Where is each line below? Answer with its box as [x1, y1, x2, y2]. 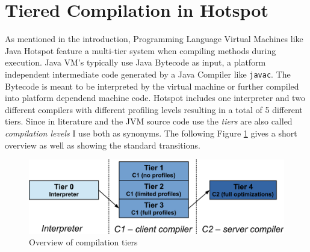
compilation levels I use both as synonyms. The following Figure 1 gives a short [5, 126, 297, 139]
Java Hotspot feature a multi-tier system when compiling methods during [5, 44, 276, 57]
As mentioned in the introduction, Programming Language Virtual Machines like [5, 32, 303, 45]
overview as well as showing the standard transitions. [5, 138, 200, 151]
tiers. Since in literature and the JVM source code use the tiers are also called [5, 115, 293, 128]
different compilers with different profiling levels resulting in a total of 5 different [5, 103, 303, 115]
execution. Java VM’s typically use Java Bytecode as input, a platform [5, 56, 266, 69]
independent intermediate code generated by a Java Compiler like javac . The [5, 67, 291, 80]
